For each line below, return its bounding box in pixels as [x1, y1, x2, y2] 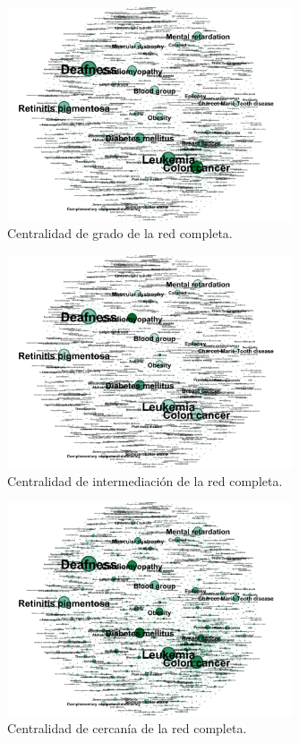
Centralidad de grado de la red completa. [7, 224, 233, 243]
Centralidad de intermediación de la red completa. [7, 471, 283, 490]
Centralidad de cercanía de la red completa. [7, 719, 247, 738]
